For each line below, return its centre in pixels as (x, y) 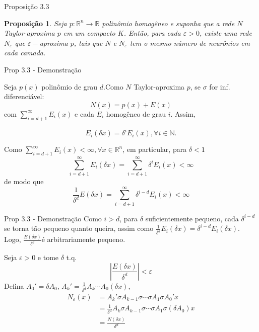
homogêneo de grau (136, 113)
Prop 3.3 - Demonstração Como (53, 218)
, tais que (88, 43)
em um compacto (89, 33)
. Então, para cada (152, 33)
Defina (14, 285)
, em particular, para (155, 149)
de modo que (24, 181)
